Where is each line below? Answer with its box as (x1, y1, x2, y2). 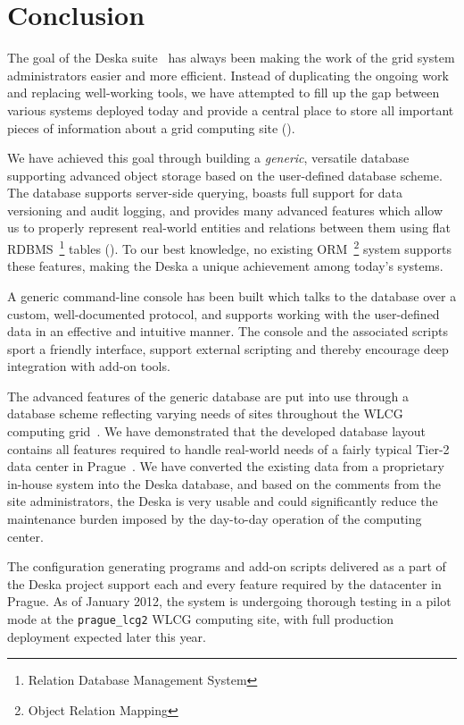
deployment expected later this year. (7, 627, 206, 645)
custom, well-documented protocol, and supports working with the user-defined (7, 304, 440, 323)
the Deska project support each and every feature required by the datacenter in (7, 574, 442, 593)
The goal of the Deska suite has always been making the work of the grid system (7, 48, 455, 67)
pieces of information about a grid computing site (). (7, 118, 295, 137)
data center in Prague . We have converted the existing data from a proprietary (7, 457, 444, 476)
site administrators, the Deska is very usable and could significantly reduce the (7, 492, 438, 510)
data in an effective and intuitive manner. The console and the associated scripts (7, 322, 448, 341)
